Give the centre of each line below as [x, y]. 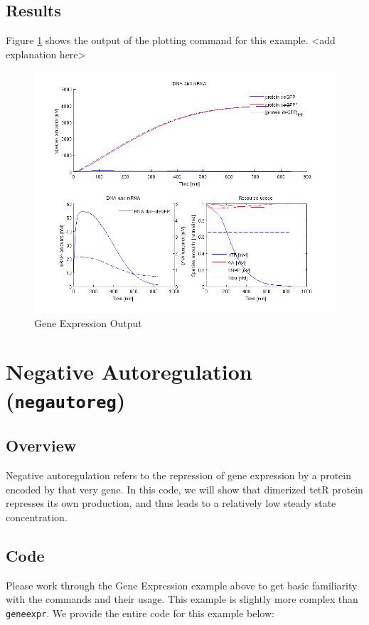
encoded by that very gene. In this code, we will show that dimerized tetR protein [184, 489]
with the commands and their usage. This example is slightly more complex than [182, 599]
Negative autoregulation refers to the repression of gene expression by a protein [178, 475]
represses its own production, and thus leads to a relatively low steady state [171, 503]
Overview [41, 445]
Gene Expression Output [88, 322]
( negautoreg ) [66, 399]
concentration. [37, 517]
